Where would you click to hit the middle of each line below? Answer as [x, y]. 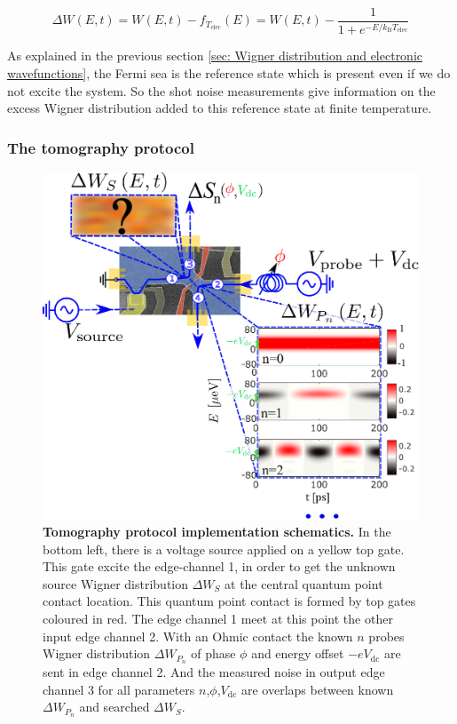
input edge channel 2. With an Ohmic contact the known [198, 636]
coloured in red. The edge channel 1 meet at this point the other [218, 619]
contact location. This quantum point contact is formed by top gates [229, 601]
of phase [213, 653]
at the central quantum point [304, 583]
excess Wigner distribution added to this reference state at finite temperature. [220, 108]
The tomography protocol [101, 147]
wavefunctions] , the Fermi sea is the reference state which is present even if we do [229, 73]
